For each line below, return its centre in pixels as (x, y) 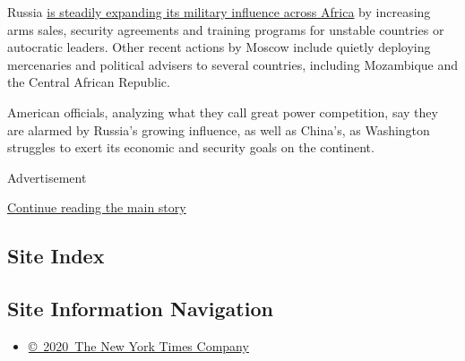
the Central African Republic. (89, 82)
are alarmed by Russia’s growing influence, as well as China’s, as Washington (219, 129)
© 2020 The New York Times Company (138, 345)
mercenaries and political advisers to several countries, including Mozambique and (233, 64)
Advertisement (47, 177)
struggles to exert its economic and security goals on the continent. (191, 147)
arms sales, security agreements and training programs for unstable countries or (226, 29)
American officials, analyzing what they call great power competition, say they (223, 112)
